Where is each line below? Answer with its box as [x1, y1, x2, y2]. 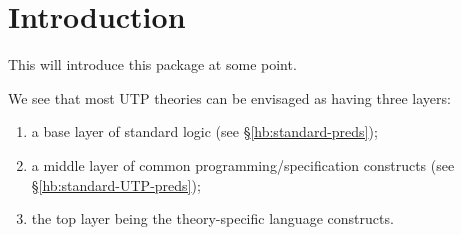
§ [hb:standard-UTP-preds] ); [31, 174, 201, 195]
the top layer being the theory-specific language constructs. [31, 208, 394, 229]
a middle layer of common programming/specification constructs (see [31, 154, 455, 175]
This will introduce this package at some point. [8, 54, 297, 75]
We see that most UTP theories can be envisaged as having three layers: [8, 87, 451, 108]
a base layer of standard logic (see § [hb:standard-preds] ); [31, 121, 378, 142]
